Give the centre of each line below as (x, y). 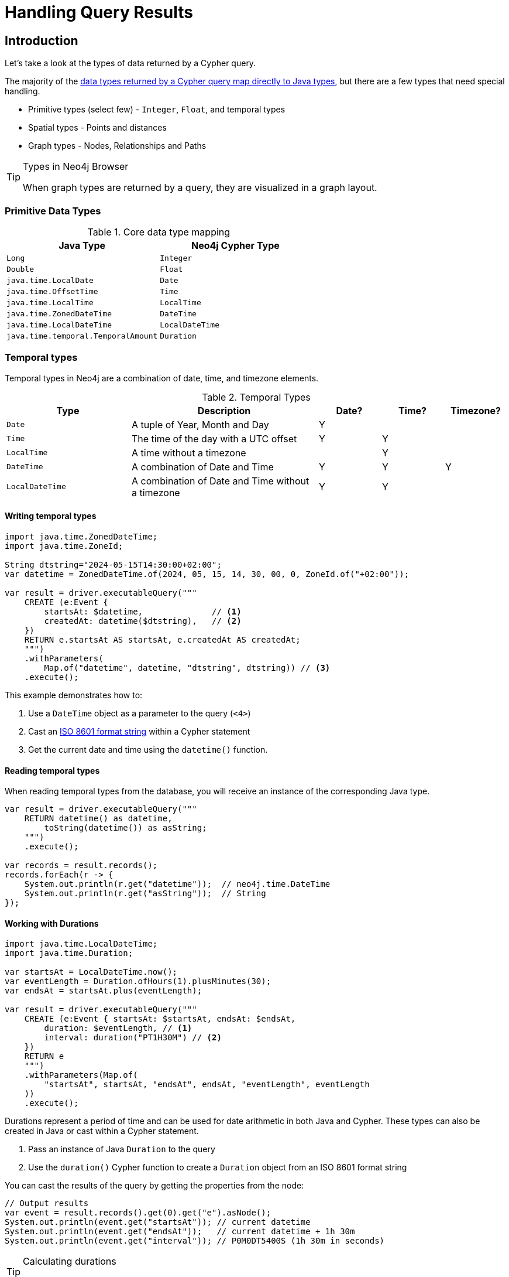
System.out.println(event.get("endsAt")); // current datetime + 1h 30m (180, 1232)
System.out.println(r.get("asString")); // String (145, 894)
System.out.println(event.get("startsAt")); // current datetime (158, 1222)
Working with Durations (52, 923)
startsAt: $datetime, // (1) (143, 611)
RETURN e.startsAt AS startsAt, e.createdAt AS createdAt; (162, 639)
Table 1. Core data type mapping (159, 232)
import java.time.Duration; (69, 953)
